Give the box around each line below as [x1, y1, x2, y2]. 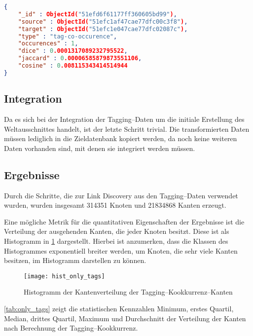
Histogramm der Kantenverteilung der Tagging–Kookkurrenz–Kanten [24, 287, 233, 297]
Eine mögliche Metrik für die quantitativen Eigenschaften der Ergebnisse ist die [4, 216, 245, 226]
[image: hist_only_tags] [24, 272, 105, 280]
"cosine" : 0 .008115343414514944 [18, 62, 128, 69]
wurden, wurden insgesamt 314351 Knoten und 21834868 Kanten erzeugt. [4, 200, 226, 210]
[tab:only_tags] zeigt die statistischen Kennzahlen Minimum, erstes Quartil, [4, 303, 234, 313]
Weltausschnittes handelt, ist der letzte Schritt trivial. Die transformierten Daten [4, 123, 250, 134]
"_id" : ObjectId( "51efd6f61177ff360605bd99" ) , [18, 10, 177, 18]
